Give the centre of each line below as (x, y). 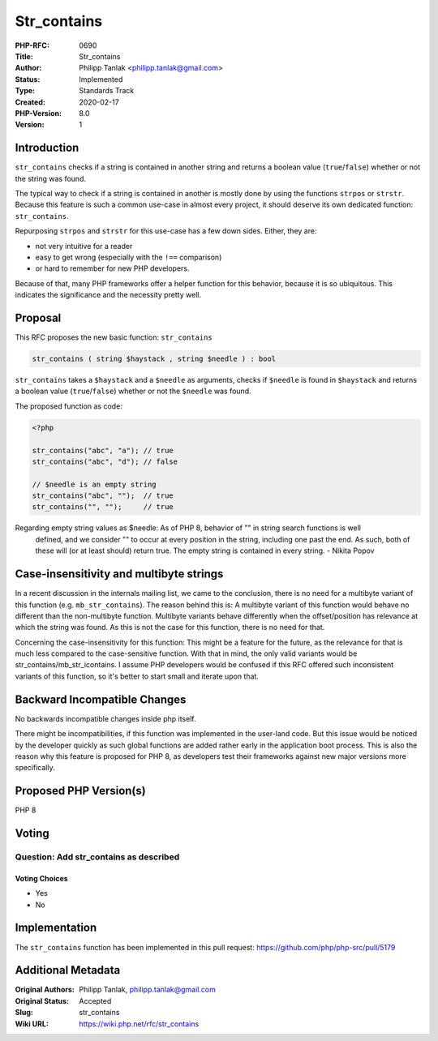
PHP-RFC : (32, 45)
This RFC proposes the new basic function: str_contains (114, 337)
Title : (24, 56)
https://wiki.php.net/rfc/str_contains (139, 1024)
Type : (25, 91)
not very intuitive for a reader (84, 246)
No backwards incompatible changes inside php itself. (105, 718)
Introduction (47, 148)
